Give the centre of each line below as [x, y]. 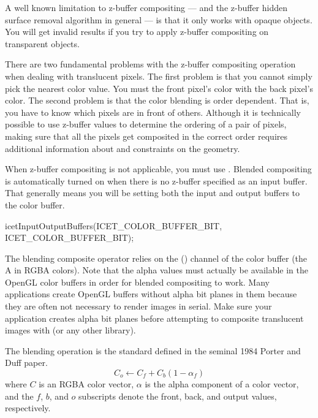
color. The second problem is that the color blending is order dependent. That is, [157, 100]
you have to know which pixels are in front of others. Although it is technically [153, 112]
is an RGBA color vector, [86, 384]
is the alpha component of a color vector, [222, 384]
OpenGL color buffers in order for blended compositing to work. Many [137, 282]
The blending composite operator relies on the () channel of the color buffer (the [156, 258]
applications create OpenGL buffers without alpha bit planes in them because [151, 294]
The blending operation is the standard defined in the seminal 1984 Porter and [153, 350]
